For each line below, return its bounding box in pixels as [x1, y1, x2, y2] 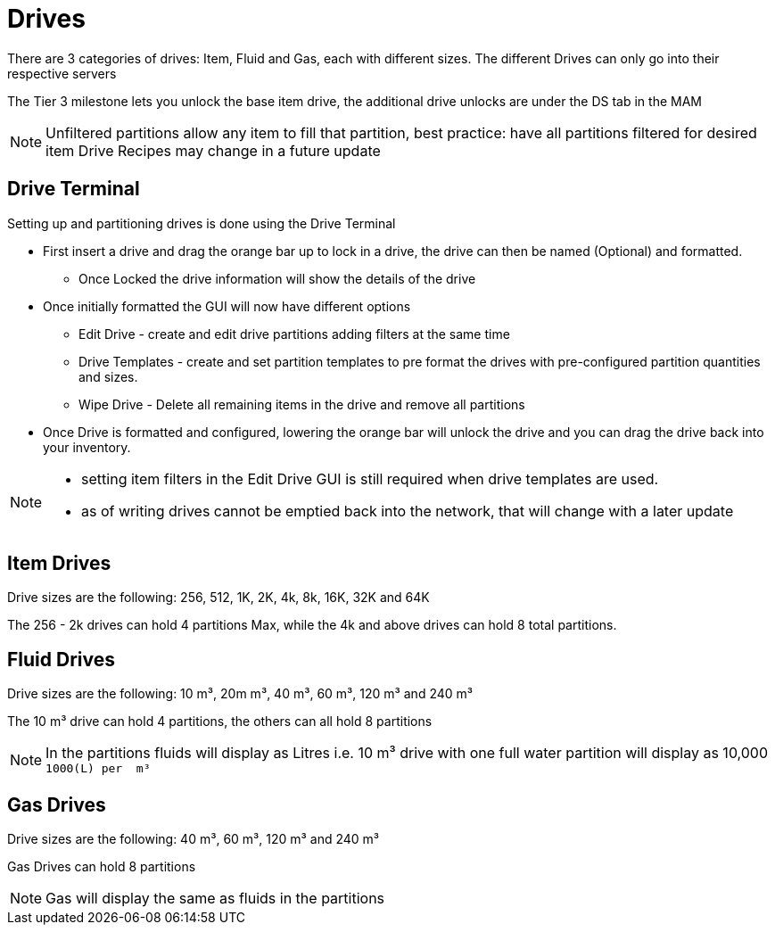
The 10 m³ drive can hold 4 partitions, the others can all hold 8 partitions [7, 713, 433, 730]
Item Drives [7, 552, 111, 575]
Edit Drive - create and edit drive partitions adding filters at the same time [78, 326, 510, 342]
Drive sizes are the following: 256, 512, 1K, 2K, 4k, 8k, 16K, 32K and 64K [7, 590, 430, 606]
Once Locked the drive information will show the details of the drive [78, 270, 476, 286]
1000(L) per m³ [45, 762, 151, 776]
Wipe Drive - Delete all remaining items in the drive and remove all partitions [78, 396, 525, 412]
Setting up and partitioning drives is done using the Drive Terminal [7, 215, 396, 231]
